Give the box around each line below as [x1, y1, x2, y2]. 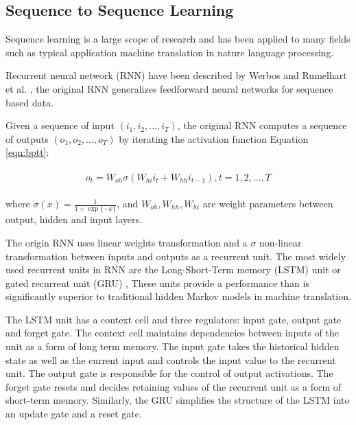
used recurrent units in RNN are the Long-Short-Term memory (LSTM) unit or [5, 262, 341, 277]
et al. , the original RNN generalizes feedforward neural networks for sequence [5, 81, 333, 95]
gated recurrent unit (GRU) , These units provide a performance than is [5, 275, 309, 290]
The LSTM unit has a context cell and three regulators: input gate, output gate [5, 312, 342, 326]
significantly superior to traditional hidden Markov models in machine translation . [5, 289, 351, 303]
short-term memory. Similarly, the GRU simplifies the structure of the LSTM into [5, 393, 350, 407]
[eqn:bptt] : [5, 145, 49, 159]
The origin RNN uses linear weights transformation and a [5, 235, 248, 249]
